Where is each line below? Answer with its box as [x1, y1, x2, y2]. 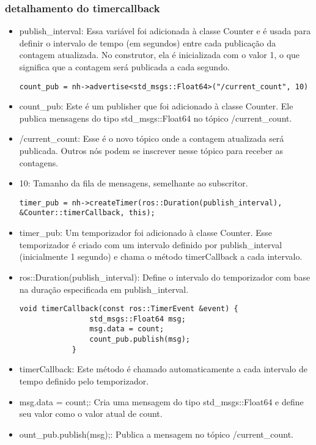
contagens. [19, 156, 59, 169]
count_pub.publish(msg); [89, 335, 190, 344]
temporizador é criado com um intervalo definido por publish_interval [19, 238, 282, 251]
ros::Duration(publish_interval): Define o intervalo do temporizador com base [19, 270, 310, 283]
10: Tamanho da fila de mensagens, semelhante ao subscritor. [19, 177, 248, 189]
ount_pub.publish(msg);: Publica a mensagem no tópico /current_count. [19, 427, 293, 440]
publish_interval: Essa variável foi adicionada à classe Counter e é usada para [19, 24, 311, 37]
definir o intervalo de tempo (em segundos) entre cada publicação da [19, 36, 276, 49]
